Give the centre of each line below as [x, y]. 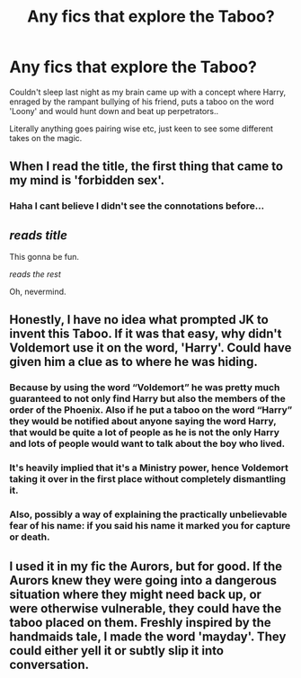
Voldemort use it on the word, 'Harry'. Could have [150, 348]
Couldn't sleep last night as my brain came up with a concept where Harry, [148, 92]
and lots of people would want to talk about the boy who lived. [147, 444]
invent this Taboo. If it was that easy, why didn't [146, 334]
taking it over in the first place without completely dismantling [147, 479]
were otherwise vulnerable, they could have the [146, 608]
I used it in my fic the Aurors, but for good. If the [146, 566]
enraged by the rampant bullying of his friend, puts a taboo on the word [142, 102]
